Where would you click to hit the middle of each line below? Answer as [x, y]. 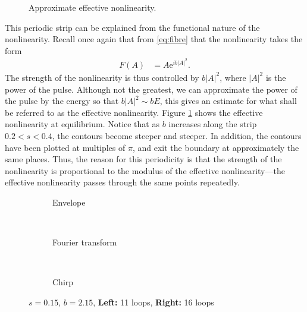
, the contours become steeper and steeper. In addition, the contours [177, 135]
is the [276, 77]
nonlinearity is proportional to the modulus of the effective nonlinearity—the [145, 170]
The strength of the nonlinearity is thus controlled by [102, 77]
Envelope [69, 202]
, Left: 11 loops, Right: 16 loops [153, 302]
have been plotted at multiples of [65, 147]
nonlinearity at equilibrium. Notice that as [82, 124]
